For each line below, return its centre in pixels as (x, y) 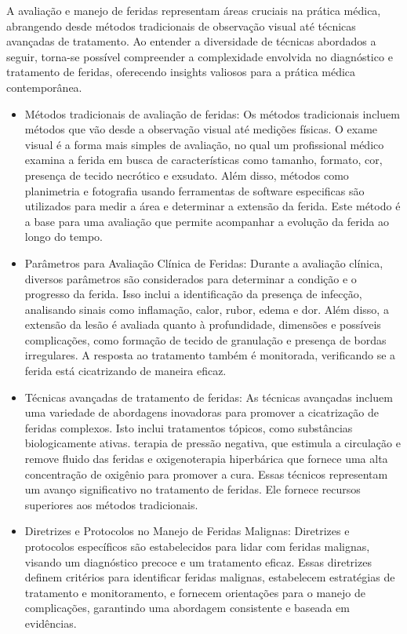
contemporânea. (44, 87)
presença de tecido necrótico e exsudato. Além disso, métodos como (187, 175)
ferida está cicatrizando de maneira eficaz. (125, 371)
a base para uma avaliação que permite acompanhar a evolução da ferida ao (207, 221)
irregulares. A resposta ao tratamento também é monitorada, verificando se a (210, 355)
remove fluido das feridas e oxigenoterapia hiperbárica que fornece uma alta (206, 459)
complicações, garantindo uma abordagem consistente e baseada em (187, 608)
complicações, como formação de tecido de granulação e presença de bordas (205, 339)
